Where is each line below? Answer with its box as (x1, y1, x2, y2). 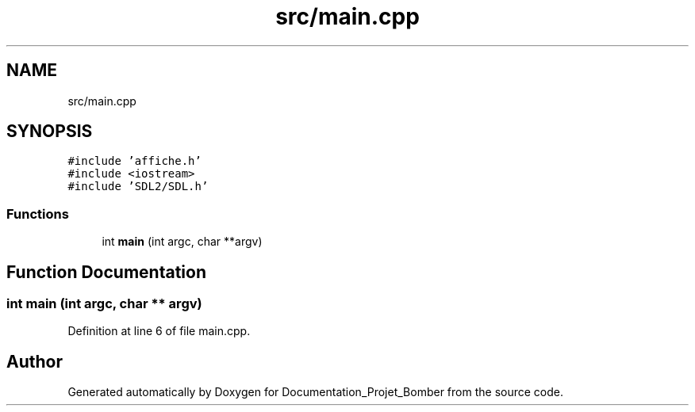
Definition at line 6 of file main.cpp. (67, 324, 251, 338)
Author (6, 351, 63, 372)
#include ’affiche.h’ (67, 154, 202, 168)
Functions (6, 205, 69, 222)
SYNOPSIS (6, 121, 93, 142)
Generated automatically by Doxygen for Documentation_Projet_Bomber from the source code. (67, 385, 563, 399)
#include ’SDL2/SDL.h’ (67, 180, 209, 193)
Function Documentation (6, 261, 206, 282)
